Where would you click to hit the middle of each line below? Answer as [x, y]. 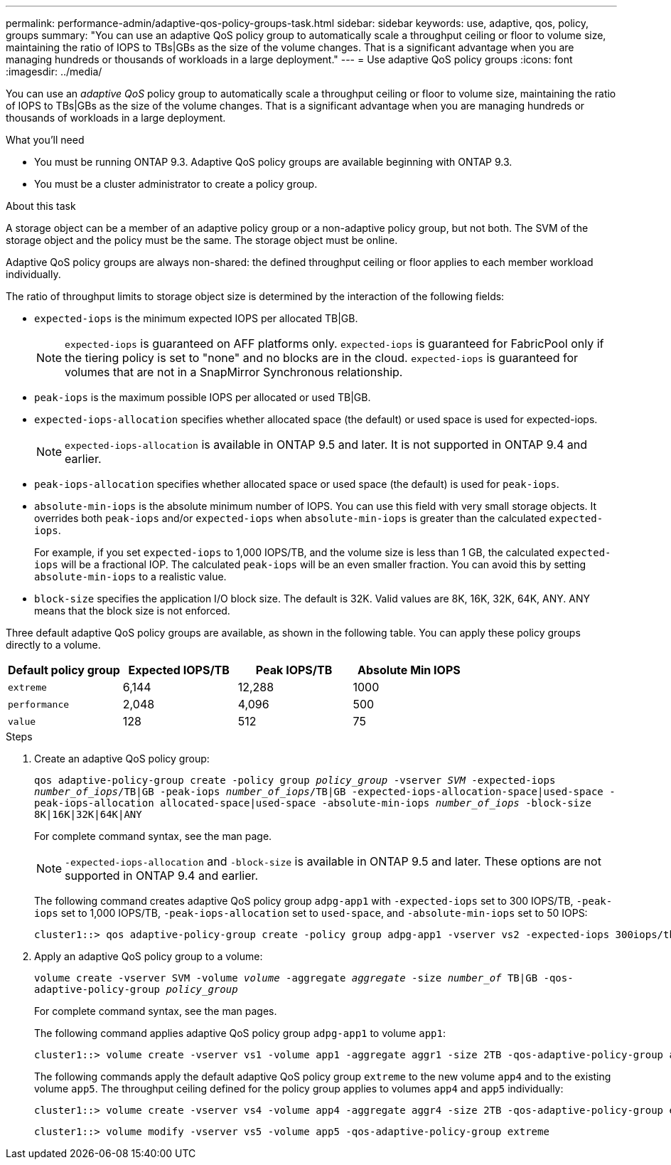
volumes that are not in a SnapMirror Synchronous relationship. [234, 372]
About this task [41, 206]
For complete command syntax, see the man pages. [156, 1011]
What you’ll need [45, 140]
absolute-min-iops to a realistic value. [130, 576]
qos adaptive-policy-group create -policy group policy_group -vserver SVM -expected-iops [295, 780]
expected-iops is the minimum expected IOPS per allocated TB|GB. [196, 318]
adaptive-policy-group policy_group [136, 989]
